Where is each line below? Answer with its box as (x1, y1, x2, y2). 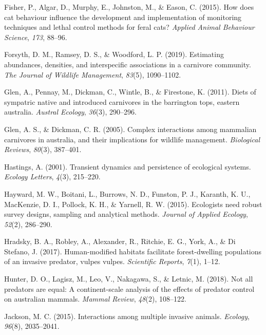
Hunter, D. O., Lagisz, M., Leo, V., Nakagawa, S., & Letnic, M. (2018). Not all (4, 273, 253, 284)
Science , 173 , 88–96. (4, 31, 67, 42)
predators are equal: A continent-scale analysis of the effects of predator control (4, 283, 255, 294)
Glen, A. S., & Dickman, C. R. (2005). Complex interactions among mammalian (4, 123, 257, 134)
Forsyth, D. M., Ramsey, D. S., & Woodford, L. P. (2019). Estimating (4, 49, 224, 60)
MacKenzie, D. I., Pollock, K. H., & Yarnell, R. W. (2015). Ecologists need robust (4, 198, 262, 209)
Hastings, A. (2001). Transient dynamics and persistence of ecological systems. (4, 161, 251, 172)
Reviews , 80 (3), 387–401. (4, 144, 82, 155)
